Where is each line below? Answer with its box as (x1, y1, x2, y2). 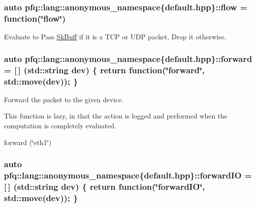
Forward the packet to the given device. (4, 94, 124, 104)
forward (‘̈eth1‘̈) (4, 137, 52, 147)
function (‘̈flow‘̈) (4, 12, 66, 24)
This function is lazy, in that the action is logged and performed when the (4, 111, 227, 121)
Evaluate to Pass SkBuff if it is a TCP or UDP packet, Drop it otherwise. (4, 31, 226, 42)
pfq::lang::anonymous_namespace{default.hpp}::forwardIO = (4, 169, 252, 181)
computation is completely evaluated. (4, 120, 116, 130)
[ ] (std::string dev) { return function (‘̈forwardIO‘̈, (4, 180, 205, 192)
